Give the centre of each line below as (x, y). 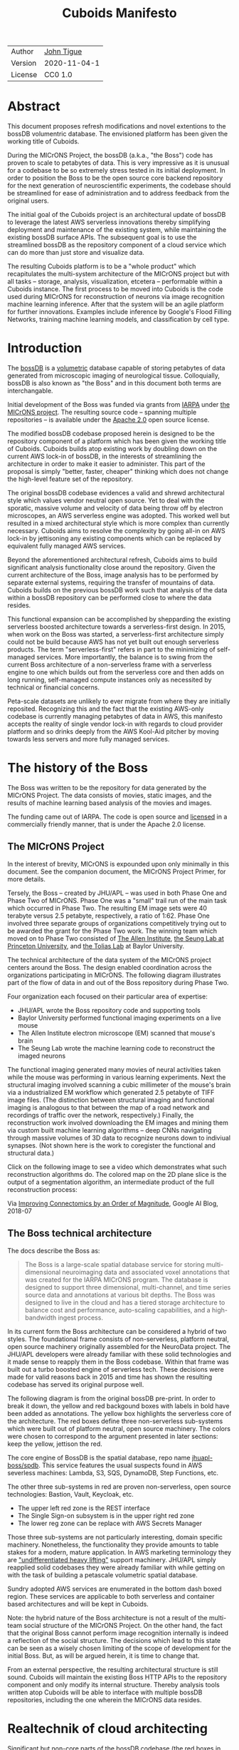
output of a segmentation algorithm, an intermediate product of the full (111, 1182)
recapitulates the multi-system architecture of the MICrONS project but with (118, 274)
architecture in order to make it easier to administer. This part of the (106, 464)
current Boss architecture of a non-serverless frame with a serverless (110, 664)
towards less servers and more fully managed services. (89, 739)
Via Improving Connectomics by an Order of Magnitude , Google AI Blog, (113, 1203)
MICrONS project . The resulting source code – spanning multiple (102, 413)
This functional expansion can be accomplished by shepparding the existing (119, 619)
